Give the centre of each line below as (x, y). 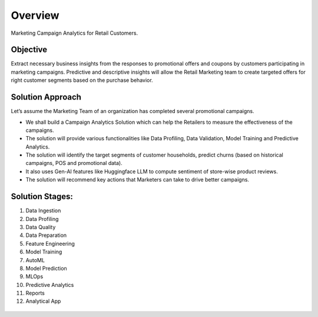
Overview (35, 15)
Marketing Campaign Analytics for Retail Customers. (74, 33)
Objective (29, 50)
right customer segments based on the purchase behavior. (82, 80)
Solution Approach (46, 97)
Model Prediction (46, 268)
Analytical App (43, 301)
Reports (35, 293)
